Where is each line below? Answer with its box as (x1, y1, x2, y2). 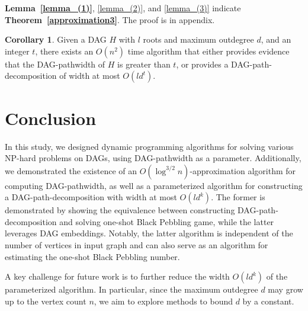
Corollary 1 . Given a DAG (5, 33, 107, 46)
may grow (268, 283, 303, 296)
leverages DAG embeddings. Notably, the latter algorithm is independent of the (5, 227, 293, 239)
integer (5, 44, 30, 57)
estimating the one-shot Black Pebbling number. (5, 250, 180, 262)
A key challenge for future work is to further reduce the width (5, 270, 230, 283)
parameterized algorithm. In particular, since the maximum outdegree (5, 283, 258, 296)
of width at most (59, 69, 120, 82)
